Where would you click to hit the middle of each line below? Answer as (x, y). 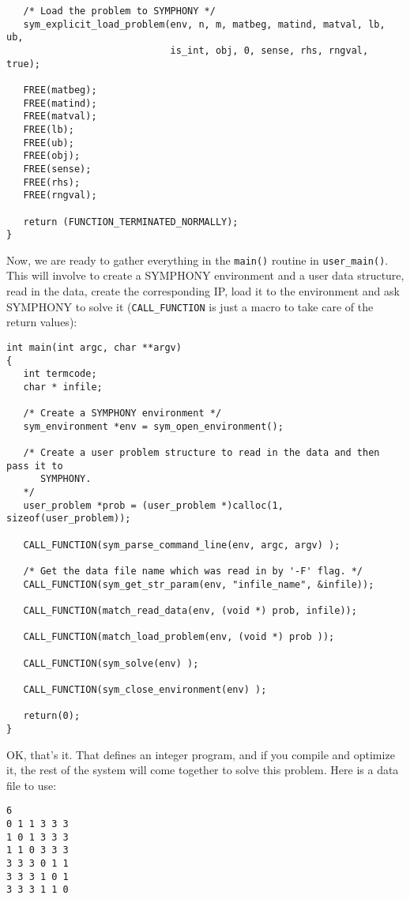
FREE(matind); (60, 103)
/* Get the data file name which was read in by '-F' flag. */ (193, 572)
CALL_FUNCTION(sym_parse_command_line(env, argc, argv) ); (182, 545)
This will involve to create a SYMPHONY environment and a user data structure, (205, 275)
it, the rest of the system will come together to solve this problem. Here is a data (203, 770)
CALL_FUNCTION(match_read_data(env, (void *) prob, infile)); (190, 611)
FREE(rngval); (60, 196)
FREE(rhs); (52, 182)
